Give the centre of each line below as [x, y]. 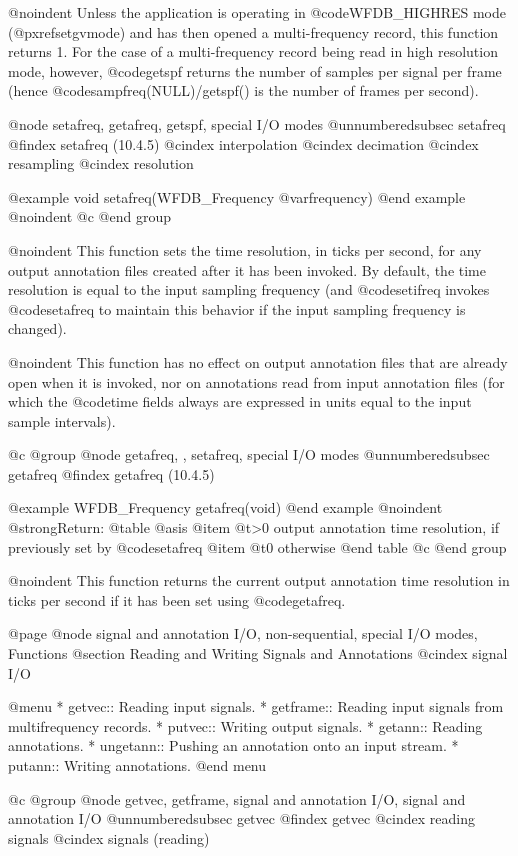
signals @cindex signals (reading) [109, 837]
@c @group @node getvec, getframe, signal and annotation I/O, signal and [237, 798]
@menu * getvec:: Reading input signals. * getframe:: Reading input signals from [256, 706]
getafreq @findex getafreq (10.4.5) [111, 473]
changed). [37, 328]
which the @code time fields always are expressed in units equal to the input [240, 401]
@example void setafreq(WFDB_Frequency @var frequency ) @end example [237, 196]
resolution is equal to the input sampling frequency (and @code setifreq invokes [249, 289]
